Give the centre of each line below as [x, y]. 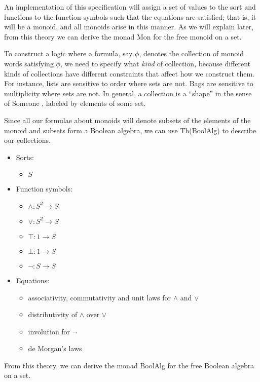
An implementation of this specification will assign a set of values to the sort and [130, 7]
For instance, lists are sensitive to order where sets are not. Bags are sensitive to [129, 83]
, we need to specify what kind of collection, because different [155, 63]
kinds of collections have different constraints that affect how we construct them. [129, 73]
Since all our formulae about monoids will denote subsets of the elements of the [127, 120]
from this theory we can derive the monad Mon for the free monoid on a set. [123, 36]
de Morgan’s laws [55, 348]
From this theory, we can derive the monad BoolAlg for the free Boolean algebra [129, 365]
